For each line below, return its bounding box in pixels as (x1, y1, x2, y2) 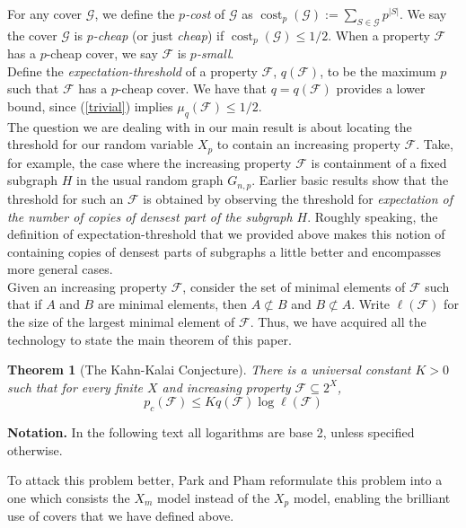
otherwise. (7, 440, 63, 459)
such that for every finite (7, 377, 144, 396)
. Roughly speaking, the (307, 207, 438, 225)
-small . (196, 44, 234, 63)
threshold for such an (7, 189, 124, 207)
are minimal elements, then (97, 295, 248, 313)
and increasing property (162, 377, 291, 396)
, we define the (94, 4, 175, 22)
